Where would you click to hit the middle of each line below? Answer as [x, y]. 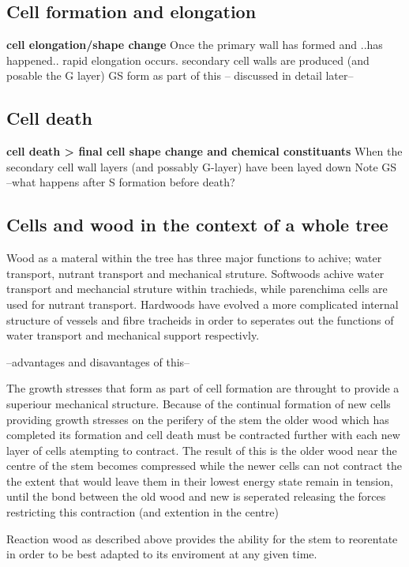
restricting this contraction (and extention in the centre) [143, 512]
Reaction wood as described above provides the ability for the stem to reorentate [202, 538]
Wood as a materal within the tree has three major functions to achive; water [194, 258]
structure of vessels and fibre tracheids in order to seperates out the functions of [200, 319]
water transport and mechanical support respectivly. [133, 335]
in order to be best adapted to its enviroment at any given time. [162, 554]
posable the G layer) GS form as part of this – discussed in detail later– [180, 75]
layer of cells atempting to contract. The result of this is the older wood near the [202, 450]
